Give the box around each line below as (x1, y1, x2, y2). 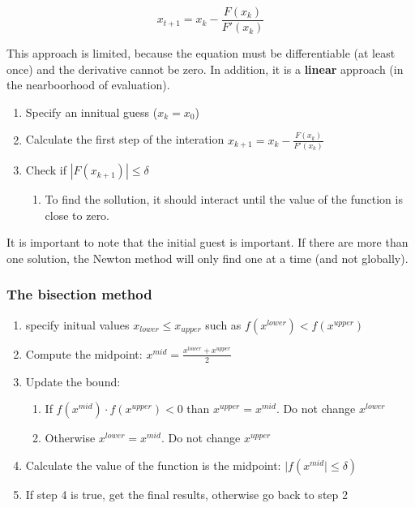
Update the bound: (25, 372, 121, 390)
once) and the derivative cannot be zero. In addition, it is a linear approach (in (6, 60, 404, 77)
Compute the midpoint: (25, 345, 143, 362)
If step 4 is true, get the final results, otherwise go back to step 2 (25, 485, 348, 502)
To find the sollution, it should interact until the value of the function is (45, 191, 403, 208)
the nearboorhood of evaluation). (6, 76, 170, 93)
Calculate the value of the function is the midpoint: (25, 456, 281, 473)
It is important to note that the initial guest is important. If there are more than (6, 234, 409, 251)
